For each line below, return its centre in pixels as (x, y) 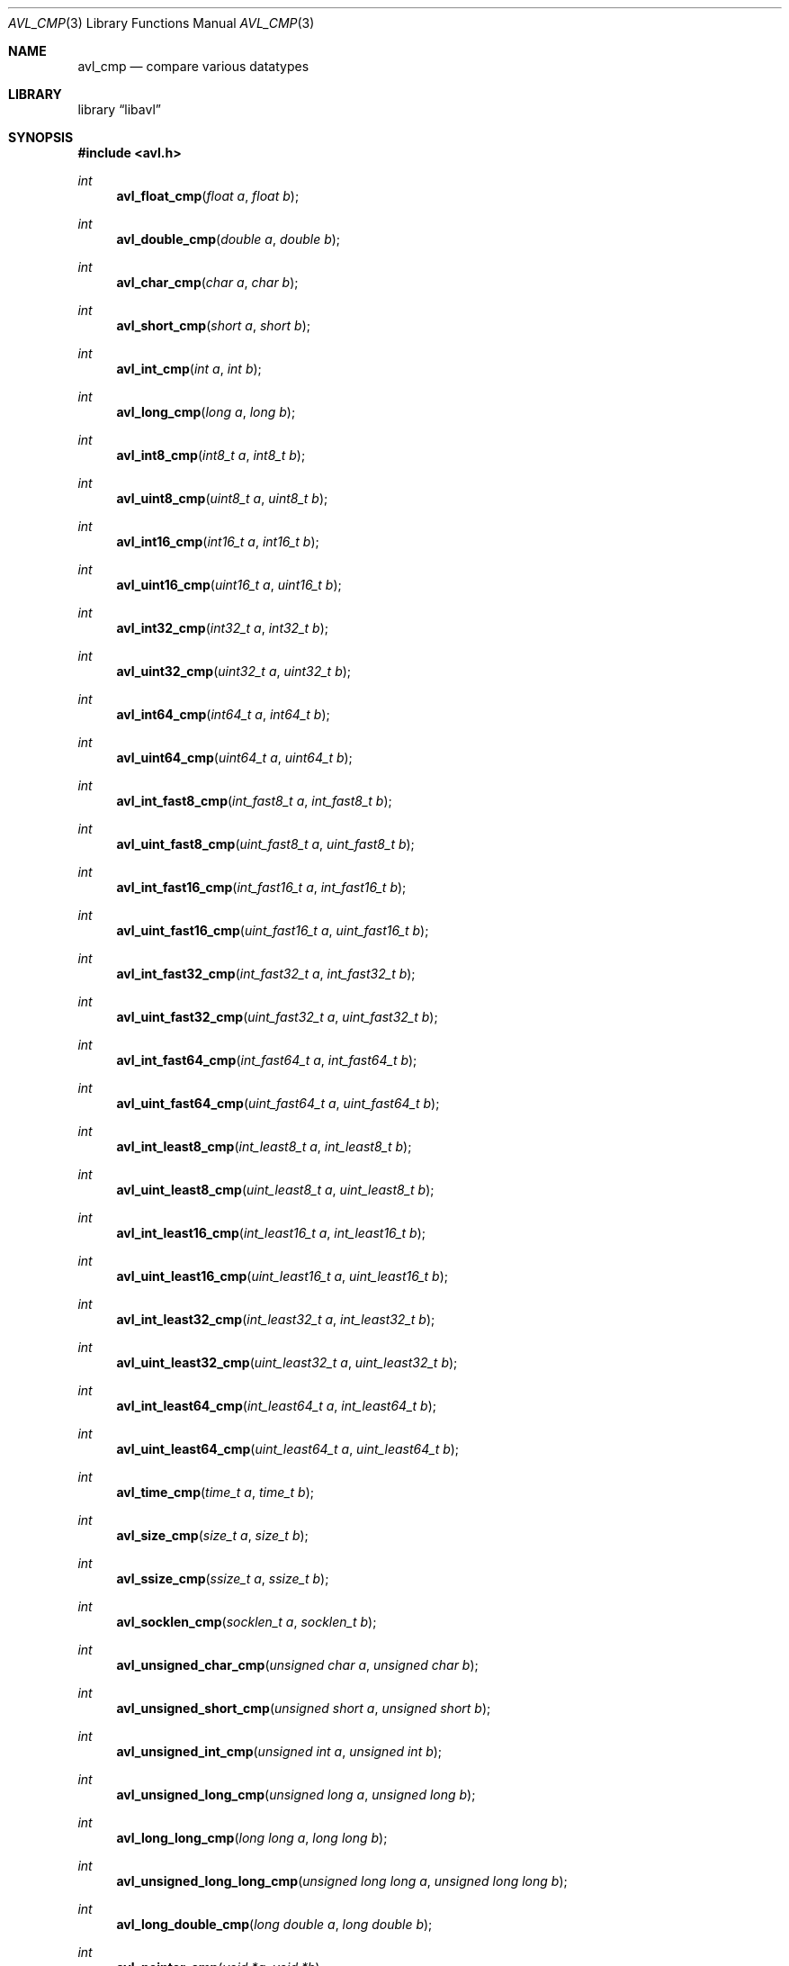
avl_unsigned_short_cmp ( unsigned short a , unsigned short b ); (304, 1708)
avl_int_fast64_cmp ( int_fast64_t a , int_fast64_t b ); (267, 1060)
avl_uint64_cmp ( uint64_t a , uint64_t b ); (234, 758)
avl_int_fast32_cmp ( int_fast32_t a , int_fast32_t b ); (266, 974)
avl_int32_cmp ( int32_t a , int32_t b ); (222, 628)
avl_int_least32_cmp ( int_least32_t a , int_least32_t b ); (276, 1319)
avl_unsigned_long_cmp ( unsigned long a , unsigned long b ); (296, 1795)
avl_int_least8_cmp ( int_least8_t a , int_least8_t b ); (264, 1146)
